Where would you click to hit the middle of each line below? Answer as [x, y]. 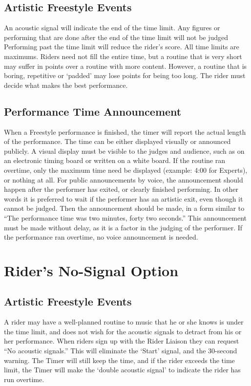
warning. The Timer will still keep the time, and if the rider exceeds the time [119, 360]
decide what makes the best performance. [66, 85]
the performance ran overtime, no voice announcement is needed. [101, 237]
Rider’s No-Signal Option [91, 270]
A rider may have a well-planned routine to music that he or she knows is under [124, 322]
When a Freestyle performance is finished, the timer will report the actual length [125, 132]
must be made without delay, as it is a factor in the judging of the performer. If [123, 227]
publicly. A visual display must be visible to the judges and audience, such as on [124, 151]
